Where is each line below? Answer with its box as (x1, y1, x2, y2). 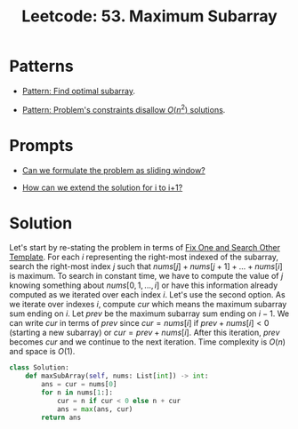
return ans (41, 413, 82, 422)
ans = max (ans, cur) (56, 404, 133, 414)
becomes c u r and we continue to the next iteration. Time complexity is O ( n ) (9, 337, 286, 347)
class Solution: (9, 363, 69, 372)
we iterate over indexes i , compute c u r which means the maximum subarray (9, 299, 287, 310)
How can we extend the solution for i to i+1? (21, 182, 183, 193)
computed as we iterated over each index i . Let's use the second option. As (9, 290, 286, 300)
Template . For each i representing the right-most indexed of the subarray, (9, 251, 278, 263)
